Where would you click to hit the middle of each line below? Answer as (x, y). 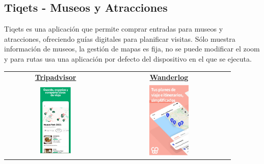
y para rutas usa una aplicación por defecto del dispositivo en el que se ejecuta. (128, 58)
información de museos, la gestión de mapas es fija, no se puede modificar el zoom (132, 49)
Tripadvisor (56, 77)
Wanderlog (169, 77)
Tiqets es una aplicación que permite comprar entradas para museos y (114, 29)
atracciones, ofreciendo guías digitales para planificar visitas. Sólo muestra (120, 38)
